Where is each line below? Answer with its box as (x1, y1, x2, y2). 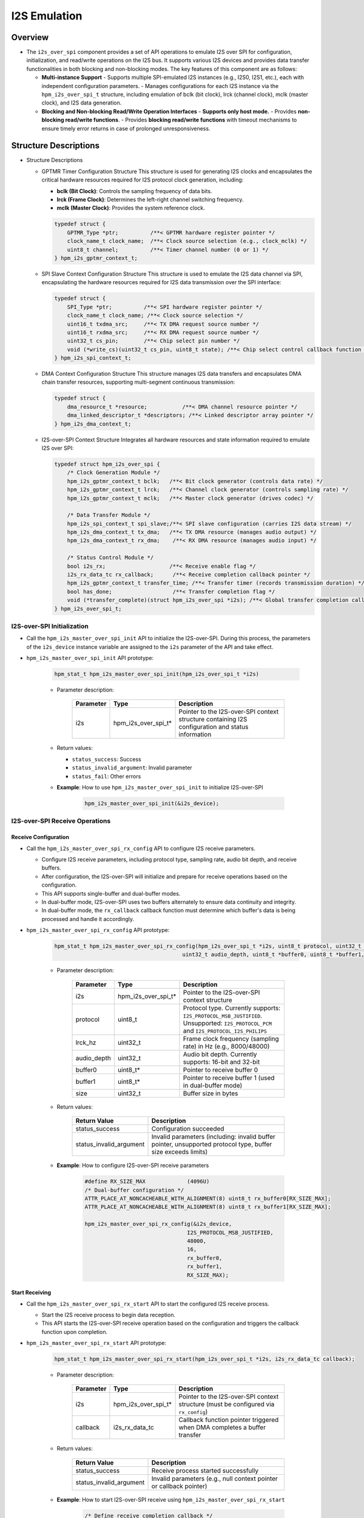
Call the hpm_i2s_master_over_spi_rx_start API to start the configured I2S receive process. (26, 1300, 269, 1307)
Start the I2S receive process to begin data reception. (41, 1311, 176, 1318)
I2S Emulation (11, 9, 83, 22)
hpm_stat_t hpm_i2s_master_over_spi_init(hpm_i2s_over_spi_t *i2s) (54, 671, 260, 678)
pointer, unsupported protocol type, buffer (151, 1140, 272, 1149)
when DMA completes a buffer (178, 1423, 266, 1432)
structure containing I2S (178, 715, 248, 724)
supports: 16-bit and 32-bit (183, 1057, 260, 1066)
